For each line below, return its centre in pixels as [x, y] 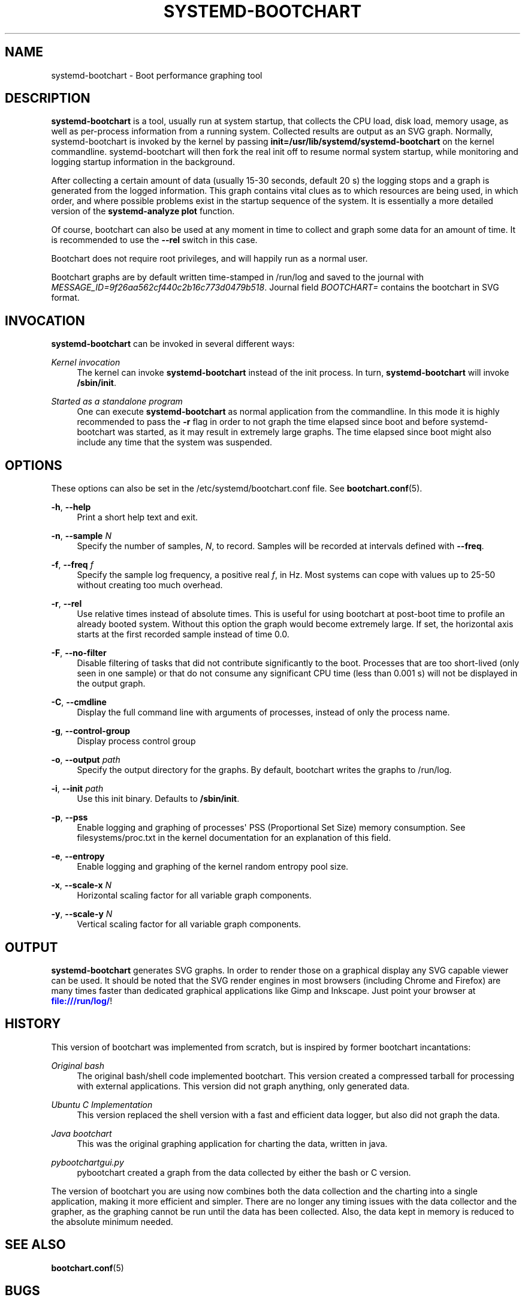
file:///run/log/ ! [82, 1001]
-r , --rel [67, 604]
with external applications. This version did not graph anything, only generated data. [243, 1086]
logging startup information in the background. [143, 162]
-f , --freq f [72, 565]
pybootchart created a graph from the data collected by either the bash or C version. [244, 1172]
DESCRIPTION [48, 98]
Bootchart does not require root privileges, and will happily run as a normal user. [209, 259]
